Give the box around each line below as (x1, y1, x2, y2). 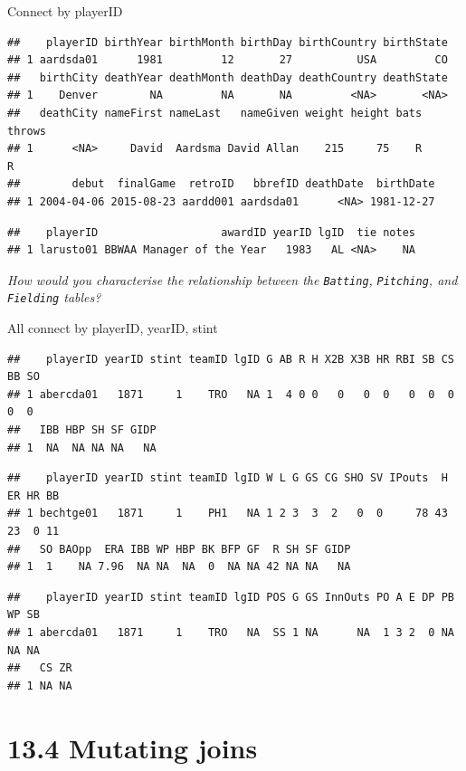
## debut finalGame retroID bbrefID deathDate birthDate (7, 177, 435, 191)
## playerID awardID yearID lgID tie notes (7, 225, 416, 239)
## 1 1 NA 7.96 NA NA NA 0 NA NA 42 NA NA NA (7, 560, 351, 574)
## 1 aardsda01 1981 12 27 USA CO (7, 53, 448, 67)
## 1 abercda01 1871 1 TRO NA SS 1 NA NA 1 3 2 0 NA (7, 625, 454, 639)
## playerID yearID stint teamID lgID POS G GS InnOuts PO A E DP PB (7, 590, 454, 604)
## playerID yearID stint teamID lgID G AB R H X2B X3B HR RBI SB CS (7, 352, 454, 366)
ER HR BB (7, 489, 60, 502)
